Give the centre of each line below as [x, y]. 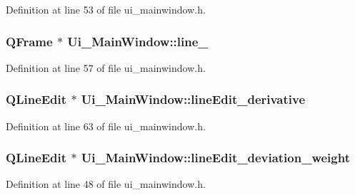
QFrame [29, 41]
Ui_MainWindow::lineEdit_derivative [193, 99]
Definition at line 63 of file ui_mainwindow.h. [106, 126]
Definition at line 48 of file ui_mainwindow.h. [106, 184]
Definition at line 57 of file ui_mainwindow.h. [106, 67]
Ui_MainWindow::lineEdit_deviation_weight [215, 158]
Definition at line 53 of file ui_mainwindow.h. [106, 9]
